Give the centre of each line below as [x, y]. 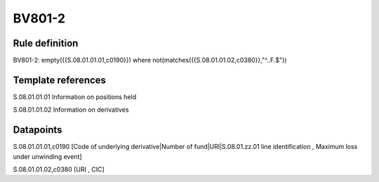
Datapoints [38, 130]
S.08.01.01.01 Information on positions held [75, 97]
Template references [60, 80]
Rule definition [46, 43]
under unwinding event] [47, 156]
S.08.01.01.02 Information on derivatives [71, 110]
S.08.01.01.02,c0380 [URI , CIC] [59, 169]
